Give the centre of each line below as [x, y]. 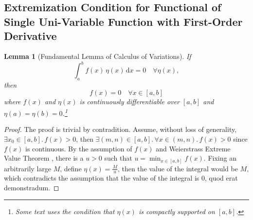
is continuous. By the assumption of [79, 148]
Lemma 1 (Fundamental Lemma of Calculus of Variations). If [98, 56]
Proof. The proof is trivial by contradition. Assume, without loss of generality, [120, 129]
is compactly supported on [177, 211]
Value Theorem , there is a [44, 158]
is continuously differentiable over [129, 101]
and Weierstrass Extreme [193, 148]
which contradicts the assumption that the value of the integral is [102, 178]
